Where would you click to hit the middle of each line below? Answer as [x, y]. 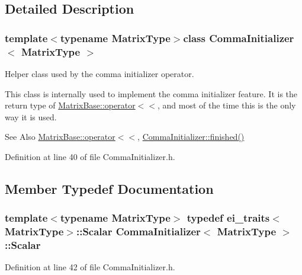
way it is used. [31, 116]
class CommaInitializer [239, 38]
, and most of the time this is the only [226, 105]
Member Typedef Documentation [109, 188]
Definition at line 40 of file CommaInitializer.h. [90, 156]
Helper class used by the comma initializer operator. [99, 73]
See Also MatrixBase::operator [60, 137]
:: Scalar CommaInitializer [138, 231]
